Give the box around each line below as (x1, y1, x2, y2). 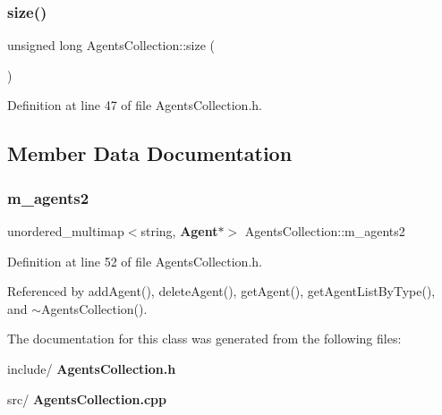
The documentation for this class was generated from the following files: (7, 329, 402, 348)
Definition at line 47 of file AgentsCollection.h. (7, 96, 262, 114)
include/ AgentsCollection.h (7, 359, 176, 377)
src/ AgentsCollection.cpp (7, 389, 166, 408)
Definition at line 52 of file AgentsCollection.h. (7, 251, 262, 270)
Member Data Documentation (7, 140, 293, 167)
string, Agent (140, 222, 218, 240)
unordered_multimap (7, 222, 124, 240)
